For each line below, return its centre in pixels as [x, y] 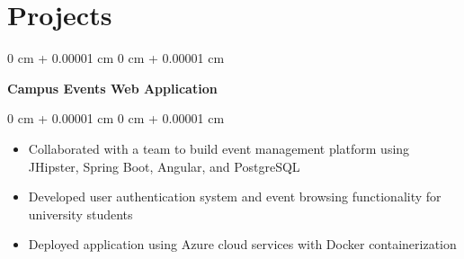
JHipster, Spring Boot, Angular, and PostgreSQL [164, 166]
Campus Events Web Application [112, 88]
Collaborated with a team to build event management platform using [219, 148]
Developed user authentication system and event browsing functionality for [235, 196]
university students [80, 214]
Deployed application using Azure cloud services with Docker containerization [242, 244]
